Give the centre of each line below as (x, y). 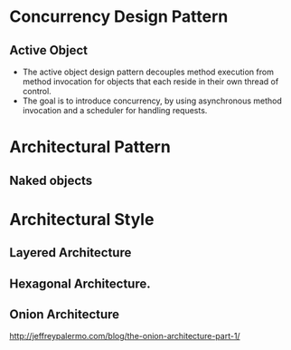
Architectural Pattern (90, 147)
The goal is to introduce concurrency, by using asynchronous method (152, 101)
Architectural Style (82, 219)
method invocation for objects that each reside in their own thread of (150, 82)
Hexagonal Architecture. (80, 283)
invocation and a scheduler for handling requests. (115, 110)
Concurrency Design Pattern (119, 17)
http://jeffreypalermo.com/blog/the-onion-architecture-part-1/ (125, 336)
